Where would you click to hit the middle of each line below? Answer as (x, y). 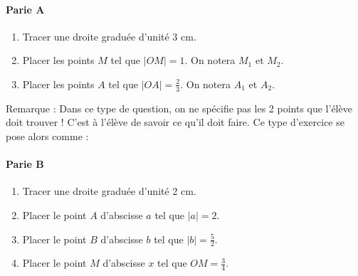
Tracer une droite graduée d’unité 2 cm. (109, 191)
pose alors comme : (47, 136)
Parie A (25, 9)
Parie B (25, 164)
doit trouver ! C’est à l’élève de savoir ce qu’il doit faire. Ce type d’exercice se (175, 122)
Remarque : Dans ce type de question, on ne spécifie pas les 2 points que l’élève (179, 108)
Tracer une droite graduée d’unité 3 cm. (109, 36)
